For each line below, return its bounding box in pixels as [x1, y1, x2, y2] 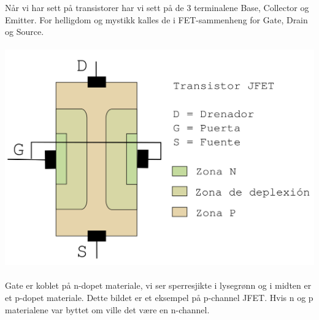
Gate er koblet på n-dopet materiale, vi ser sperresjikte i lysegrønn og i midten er [5, 279, 312, 292]
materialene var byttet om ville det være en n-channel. [5, 303, 210, 316]
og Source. [5, 25, 44, 38]
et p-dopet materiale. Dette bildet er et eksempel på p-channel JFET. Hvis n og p [5, 291, 313, 304]
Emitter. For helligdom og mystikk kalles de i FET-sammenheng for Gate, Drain [5, 13, 308, 26]
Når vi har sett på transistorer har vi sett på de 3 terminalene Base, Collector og [5, 1, 309, 13]
